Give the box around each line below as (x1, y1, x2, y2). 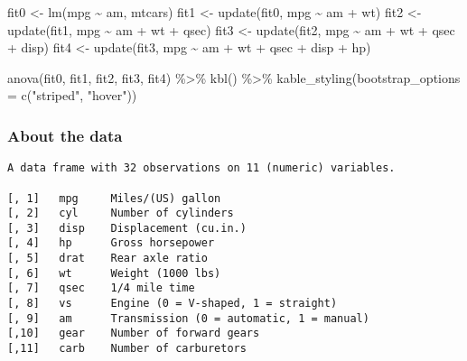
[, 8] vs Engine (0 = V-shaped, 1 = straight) (7, 297, 338, 310)
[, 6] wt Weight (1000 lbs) (7, 266, 221, 280)
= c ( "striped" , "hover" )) (7, 86, 137, 105)
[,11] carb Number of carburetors (7, 342, 247, 356)
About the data (7, 124, 123, 146)
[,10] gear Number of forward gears (7, 327, 260, 340)
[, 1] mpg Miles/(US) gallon (7, 191, 221, 205)
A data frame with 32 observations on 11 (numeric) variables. (7, 162, 396, 175)
